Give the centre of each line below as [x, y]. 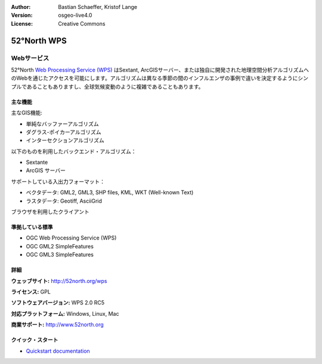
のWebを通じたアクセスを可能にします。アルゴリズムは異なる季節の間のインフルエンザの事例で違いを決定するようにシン [160, 78]
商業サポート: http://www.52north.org [57, 325]
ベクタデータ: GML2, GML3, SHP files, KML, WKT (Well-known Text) [110, 192]
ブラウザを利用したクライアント [50, 212]
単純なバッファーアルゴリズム [63, 124]
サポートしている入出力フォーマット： [58, 181]
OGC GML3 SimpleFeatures [60, 255]
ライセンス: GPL [31, 291]
